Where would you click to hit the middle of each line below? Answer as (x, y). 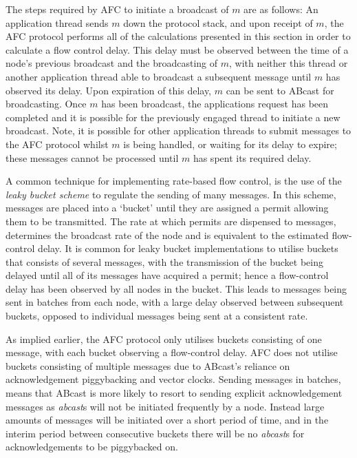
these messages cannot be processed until (92, 157)
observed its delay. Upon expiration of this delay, (109, 90)
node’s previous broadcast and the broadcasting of (112, 63)
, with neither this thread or (289, 63)
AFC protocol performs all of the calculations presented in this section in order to (178, 36)
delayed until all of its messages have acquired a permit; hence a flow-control (167, 275)
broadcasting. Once (46, 104)
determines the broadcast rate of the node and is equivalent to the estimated (167, 235)
